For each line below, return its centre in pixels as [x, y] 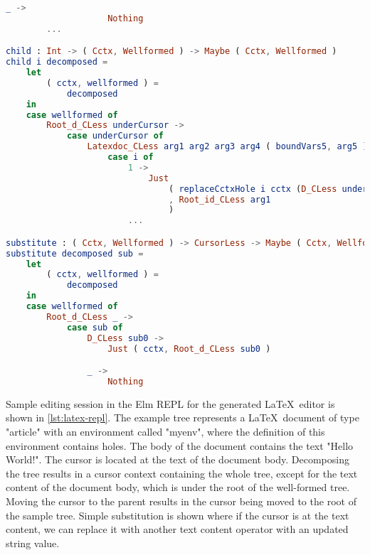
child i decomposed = [57, 62]
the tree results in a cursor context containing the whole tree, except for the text [182, 473]
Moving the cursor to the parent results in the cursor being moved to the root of [181, 501]
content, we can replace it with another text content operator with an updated [177, 529]
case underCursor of [115, 136]
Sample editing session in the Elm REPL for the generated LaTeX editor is [170, 403]
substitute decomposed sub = [75, 253]
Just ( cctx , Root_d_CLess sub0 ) [189, 349]
